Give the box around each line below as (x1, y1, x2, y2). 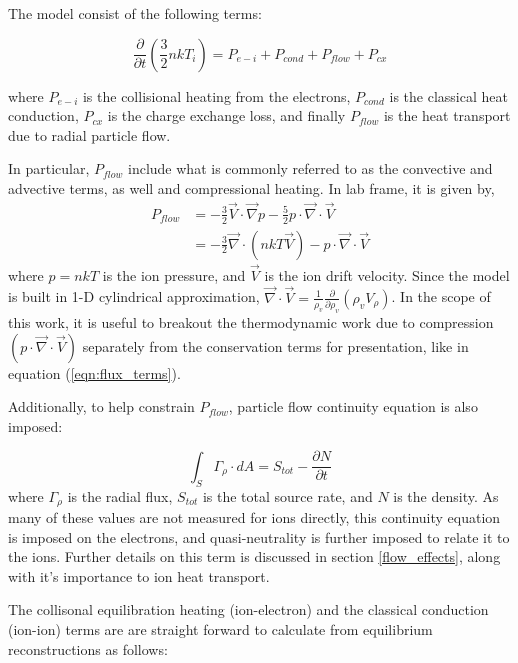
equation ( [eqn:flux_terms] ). (8, 362, 181, 383)
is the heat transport (383, 105, 511, 126)
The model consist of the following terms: (8, 3, 262, 23)
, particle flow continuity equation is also (228, 396, 478, 417)
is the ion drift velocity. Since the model (264, 264, 510, 285)
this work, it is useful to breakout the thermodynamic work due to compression (8, 311, 494, 332)
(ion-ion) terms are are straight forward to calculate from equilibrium (8, 619, 433, 640)
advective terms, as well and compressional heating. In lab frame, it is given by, (8, 177, 495, 198)
